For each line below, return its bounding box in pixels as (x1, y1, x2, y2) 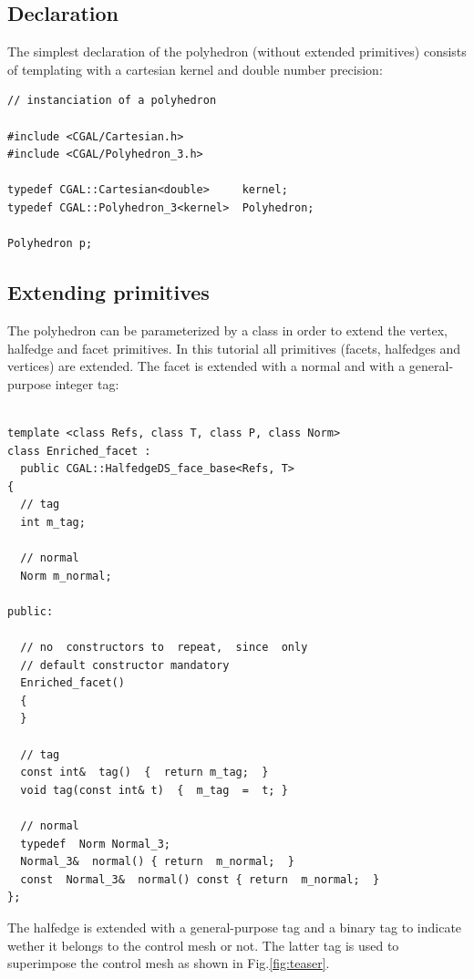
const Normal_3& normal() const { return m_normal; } (20, 872, 380, 886)
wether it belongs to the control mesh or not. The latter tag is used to (7, 935, 399, 954)
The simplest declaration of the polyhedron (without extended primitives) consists (7, 42, 467, 61)
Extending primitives (7, 278, 210, 306)
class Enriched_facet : (7, 444, 151, 458)
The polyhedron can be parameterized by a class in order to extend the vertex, (7, 320, 448, 339)
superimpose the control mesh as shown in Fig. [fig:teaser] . (7, 953, 330, 973)
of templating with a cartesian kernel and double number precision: (7, 59, 383, 78)
